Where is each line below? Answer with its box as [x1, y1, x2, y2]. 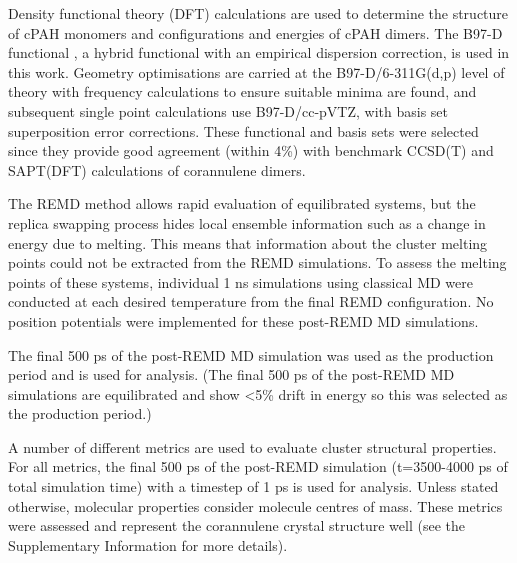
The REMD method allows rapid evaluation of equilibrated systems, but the [8, 193, 476, 214]
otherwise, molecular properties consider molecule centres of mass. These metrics [8, 495, 503, 516]
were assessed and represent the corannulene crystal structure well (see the [8, 515, 465, 536]
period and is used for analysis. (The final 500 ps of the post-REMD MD [8, 364, 455, 385]
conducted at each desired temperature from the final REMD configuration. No [8, 291, 494, 312]
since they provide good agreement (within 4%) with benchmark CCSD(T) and [8, 140, 494, 161]
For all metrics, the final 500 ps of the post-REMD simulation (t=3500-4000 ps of [8, 456, 508, 477]
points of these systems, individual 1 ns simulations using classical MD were [8, 271, 473, 292]
